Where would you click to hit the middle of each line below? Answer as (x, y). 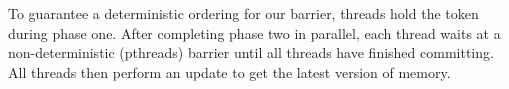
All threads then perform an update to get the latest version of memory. (229, 71)
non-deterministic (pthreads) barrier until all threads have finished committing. (251, 52)
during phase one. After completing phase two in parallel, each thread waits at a (254, 32)
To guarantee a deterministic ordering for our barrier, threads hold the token (243, 13)
